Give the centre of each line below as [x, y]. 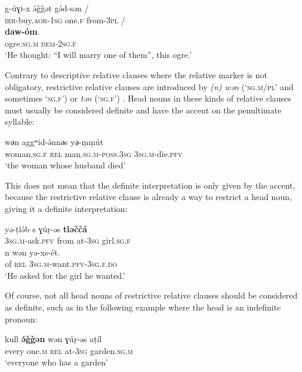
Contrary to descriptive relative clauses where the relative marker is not [136, 74]
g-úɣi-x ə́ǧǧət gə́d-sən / [47, 8]
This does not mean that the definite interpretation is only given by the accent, [150, 185]
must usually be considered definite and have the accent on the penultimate [143, 110]
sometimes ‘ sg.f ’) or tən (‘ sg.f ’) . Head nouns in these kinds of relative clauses [148, 98]
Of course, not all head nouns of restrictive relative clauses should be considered [151, 295]
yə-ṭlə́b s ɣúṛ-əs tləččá [46, 228]
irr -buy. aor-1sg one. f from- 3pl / [65, 19]
